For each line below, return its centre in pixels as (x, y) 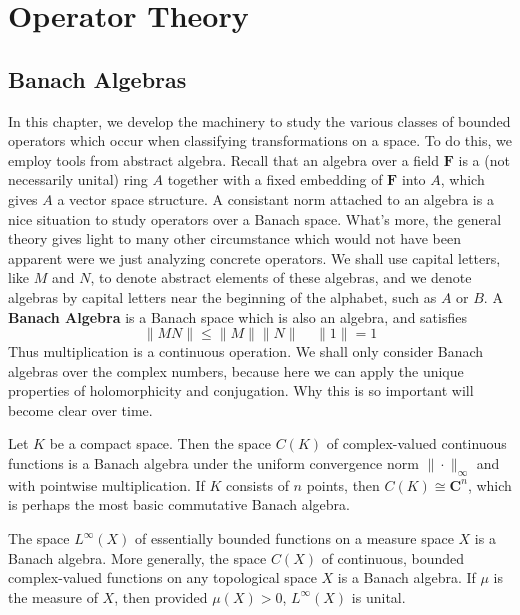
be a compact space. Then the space (160, 443)
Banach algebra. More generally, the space (137, 557)
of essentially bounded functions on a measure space (294, 538)
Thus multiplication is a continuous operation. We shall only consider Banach (246, 351)
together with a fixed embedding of (275, 179)
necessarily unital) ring (78, 179)
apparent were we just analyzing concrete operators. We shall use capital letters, (254, 257)
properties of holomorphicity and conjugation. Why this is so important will (241, 390)
